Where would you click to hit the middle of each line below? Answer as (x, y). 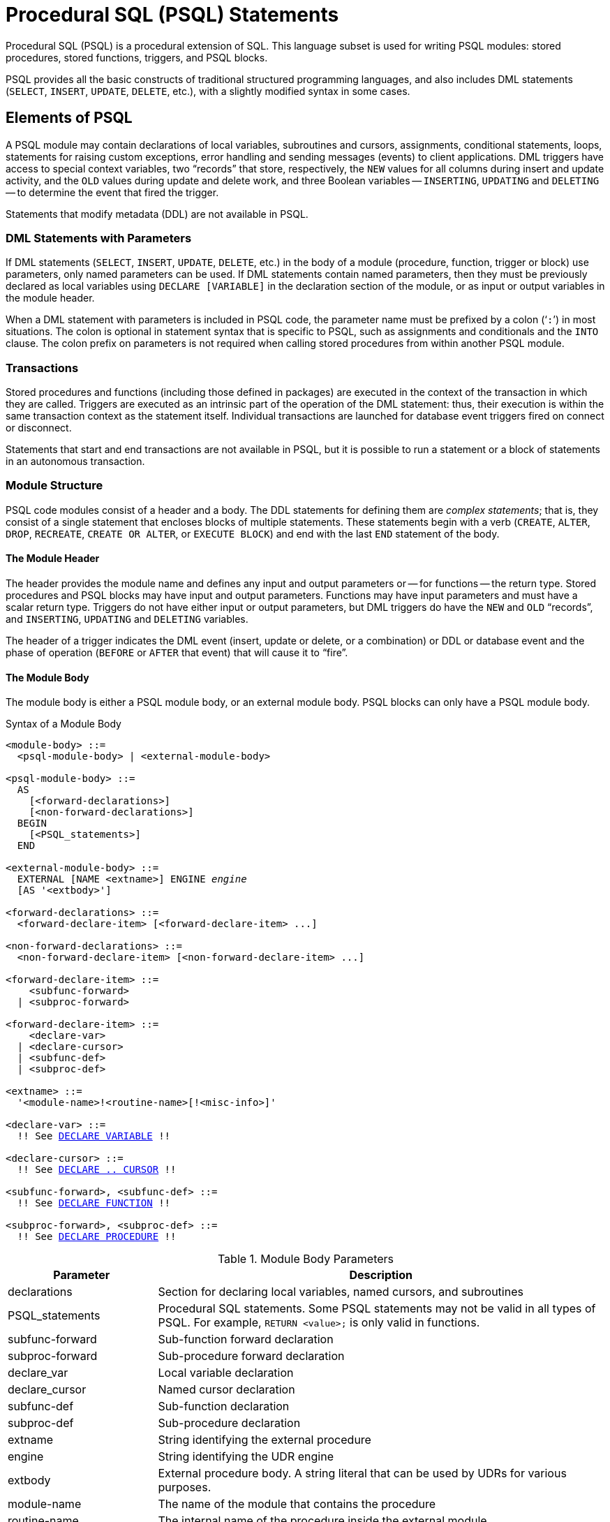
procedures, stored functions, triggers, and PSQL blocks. (137, 57)
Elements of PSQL (69, 118)
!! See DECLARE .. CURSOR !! (97, 1170)
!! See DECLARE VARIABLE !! (94, 1136)
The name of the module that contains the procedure (297, 1504)
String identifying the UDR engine (246, 1457)
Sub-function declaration (224, 1406)
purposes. (185, 1487)
